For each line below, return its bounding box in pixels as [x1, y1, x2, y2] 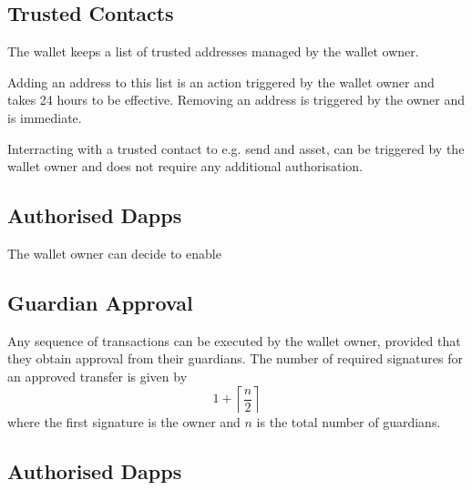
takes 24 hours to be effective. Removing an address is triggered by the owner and [7, 90, 465, 109]
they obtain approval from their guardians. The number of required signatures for [7, 349, 463, 368]
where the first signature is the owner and [7, 412, 241, 431]
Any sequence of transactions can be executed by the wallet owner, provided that [7, 331, 461, 350]
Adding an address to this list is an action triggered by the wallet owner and [7, 72, 435, 91]
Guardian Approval [7, 288, 193, 316]
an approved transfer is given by [7, 366, 188, 385]
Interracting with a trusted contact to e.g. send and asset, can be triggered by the [7, 138, 465, 158]
